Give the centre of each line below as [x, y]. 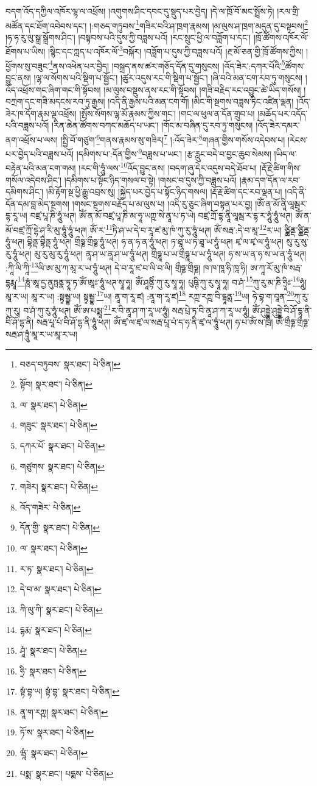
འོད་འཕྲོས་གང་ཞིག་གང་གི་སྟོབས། [53, 89]
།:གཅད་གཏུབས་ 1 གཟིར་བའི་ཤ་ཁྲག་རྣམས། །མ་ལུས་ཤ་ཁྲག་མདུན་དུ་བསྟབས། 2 [199, 24]
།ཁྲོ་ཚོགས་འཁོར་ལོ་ [281, 37]
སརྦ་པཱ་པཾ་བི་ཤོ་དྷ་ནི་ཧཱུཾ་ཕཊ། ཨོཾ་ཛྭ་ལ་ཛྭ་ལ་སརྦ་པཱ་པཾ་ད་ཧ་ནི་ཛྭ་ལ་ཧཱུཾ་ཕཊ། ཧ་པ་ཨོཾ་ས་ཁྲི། [155, 322]
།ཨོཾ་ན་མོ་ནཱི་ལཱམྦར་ [281, 203]
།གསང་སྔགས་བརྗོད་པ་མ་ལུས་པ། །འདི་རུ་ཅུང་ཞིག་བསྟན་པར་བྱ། [162, 203]
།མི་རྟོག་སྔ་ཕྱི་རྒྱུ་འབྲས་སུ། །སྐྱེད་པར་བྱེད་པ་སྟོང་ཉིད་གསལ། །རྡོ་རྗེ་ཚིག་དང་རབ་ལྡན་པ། [164, 192]
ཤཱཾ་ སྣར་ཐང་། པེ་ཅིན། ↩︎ [53, 650]
